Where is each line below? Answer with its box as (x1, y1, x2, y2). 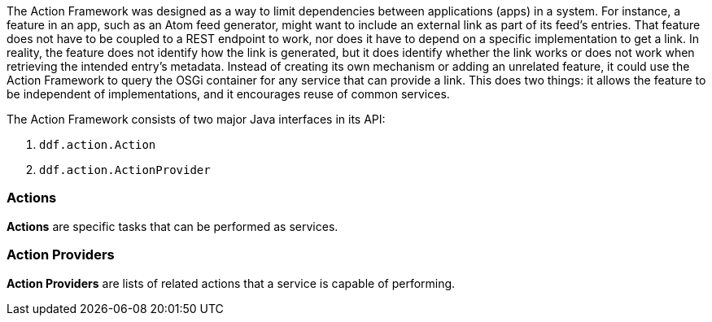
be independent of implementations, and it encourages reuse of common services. (7, 87, 450, 101)
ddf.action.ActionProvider (39, 163, 211, 176)
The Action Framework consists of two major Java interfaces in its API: (7, 112, 386, 126)
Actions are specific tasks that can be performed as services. (7, 219, 339, 233)
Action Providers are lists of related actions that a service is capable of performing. (7, 276, 456, 290)
